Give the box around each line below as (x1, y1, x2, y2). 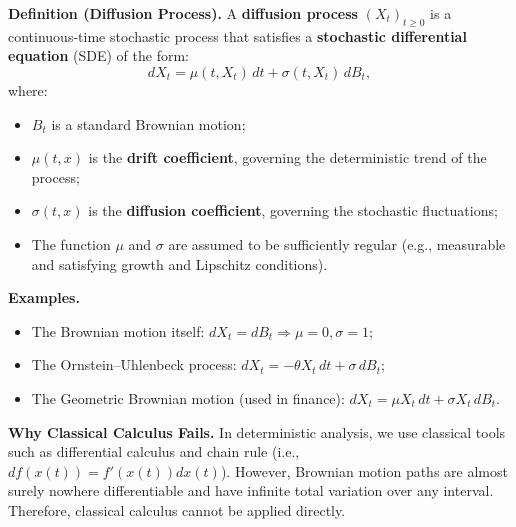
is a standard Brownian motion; (51, 113, 246, 134)
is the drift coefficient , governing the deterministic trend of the (88, 147, 487, 168)
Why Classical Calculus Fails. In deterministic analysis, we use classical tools (8, 421, 506, 442)
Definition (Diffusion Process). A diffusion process (8, 3, 358, 23)
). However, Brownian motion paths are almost (220, 460, 508, 481)
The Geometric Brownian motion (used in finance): (31, 387, 345, 408)
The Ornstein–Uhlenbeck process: (31, 354, 237, 375)
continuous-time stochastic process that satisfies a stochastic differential (8, 25, 467, 46)
